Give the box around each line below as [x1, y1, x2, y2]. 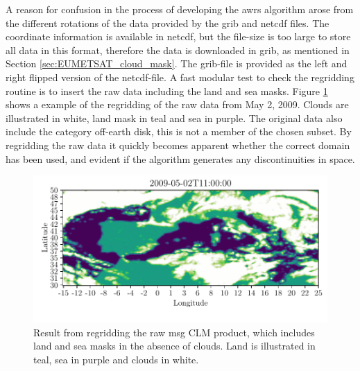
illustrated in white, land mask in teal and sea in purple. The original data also [6, 110, 343, 125]
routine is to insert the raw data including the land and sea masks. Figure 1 [6, 83, 328, 98]
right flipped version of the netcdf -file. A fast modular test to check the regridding [6, 69, 354, 84]
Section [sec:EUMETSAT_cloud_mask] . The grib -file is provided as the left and [6, 56, 348, 71]
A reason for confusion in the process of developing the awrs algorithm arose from [6, 2, 354, 16]
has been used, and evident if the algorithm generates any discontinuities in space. [6, 151, 355, 166]
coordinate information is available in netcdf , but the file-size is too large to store [6, 29, 351, 44]
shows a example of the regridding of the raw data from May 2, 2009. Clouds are [6, 97, 349, 112]
